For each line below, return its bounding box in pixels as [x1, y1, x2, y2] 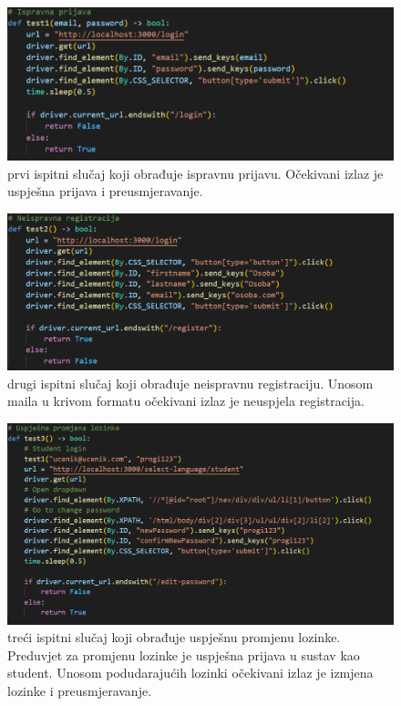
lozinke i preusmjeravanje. [7, 680, 152, 700]
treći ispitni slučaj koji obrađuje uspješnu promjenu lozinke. [7, 628, 341, 647]
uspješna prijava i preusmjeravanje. [7, 182, 203, 201]
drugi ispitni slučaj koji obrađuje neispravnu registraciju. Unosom [7, 373, 374, 392]
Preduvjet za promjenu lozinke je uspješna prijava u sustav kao [7, 645, 360, 664]
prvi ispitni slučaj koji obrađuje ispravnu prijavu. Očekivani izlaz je [7, 163, 384, 182]
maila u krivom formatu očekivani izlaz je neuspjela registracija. [7, 391, 365, 410]
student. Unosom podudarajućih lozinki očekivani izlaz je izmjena [7, 663, 374, 682]
